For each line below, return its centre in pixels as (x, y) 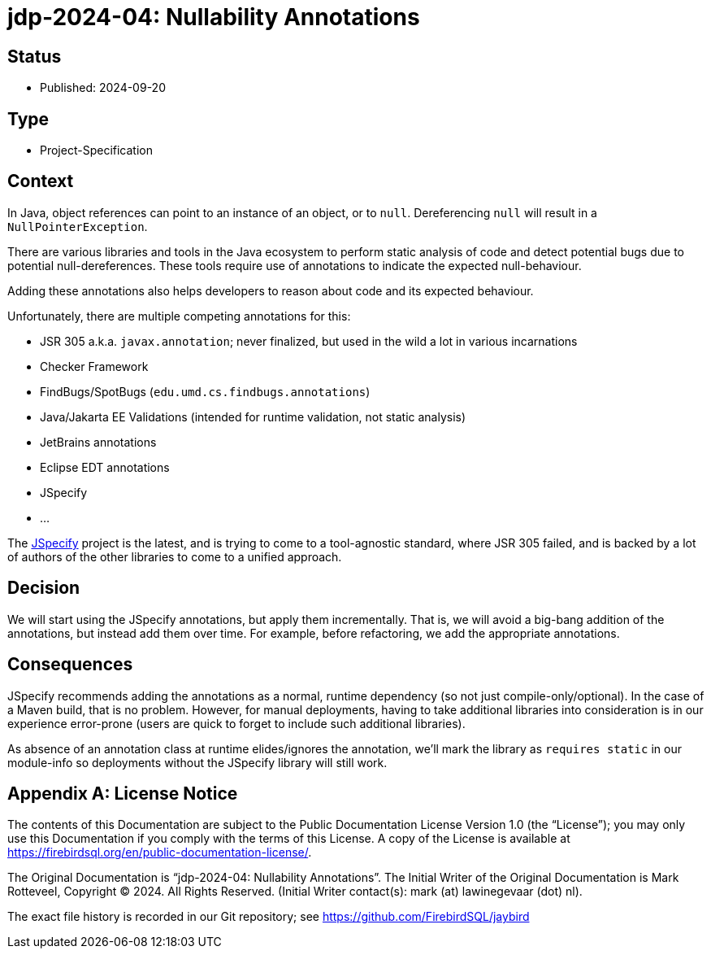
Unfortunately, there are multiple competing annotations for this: (179, 316)
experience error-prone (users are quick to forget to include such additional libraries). (236, 723)
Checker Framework (94, 366)
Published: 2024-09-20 (103, 88)
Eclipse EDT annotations (105, 467)
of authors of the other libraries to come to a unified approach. (175, 556)
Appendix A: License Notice (123, 793)
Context (41, 181)
